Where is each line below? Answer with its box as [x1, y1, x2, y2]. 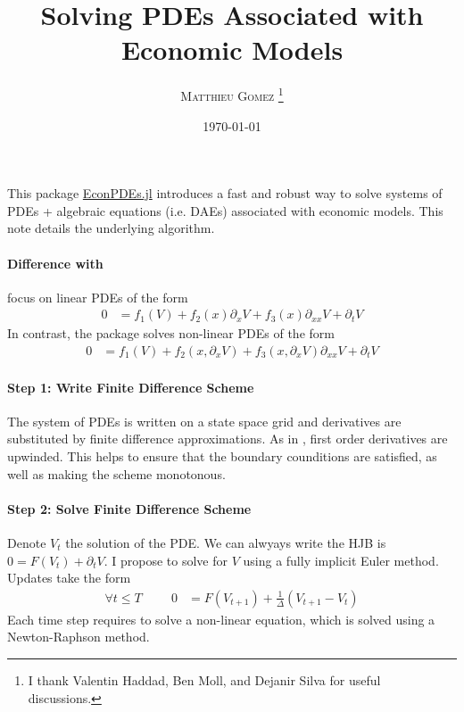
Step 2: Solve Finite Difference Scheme [7, 499, 252, 517]
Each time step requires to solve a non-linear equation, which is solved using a [7, 609, 435, 628]
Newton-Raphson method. [7, 627, 150, 646]
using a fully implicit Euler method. [243, 551, 439, 569]
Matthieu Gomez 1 [180, 84, 284, 104]
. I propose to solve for [104, 551, 228, 569]
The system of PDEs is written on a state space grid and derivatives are [7, 411, 402, 430]
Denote [7, 533, 46, 551]
